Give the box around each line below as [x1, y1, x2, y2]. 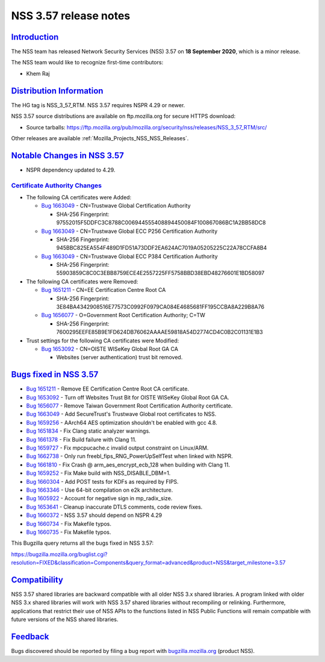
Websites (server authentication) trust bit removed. [56, 354, 183, 361]
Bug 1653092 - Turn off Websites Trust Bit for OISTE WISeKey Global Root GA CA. [26, 394, 230, 401]
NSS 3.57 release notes [11, 9, 131, 22]
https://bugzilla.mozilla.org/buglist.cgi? [11, 551, 108, 558]
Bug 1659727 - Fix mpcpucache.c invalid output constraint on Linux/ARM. [26, 444, 209, 451]
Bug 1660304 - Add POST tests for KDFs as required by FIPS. [26, 478, 179, 485]
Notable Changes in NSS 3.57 [11, 150, 125, 161]
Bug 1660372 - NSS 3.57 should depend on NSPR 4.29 [26, 512, 162, 519]
